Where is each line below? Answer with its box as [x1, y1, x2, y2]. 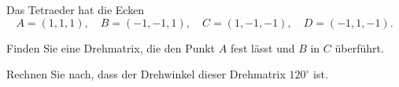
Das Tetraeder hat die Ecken [6, 2, 145, 17]
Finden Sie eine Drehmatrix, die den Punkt [6, 39, 216, 56]
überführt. [334, 39, 384, 56]
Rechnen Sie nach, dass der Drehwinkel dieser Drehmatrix [6, 66, 286, 82]
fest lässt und [230, 39, 295, 56]
